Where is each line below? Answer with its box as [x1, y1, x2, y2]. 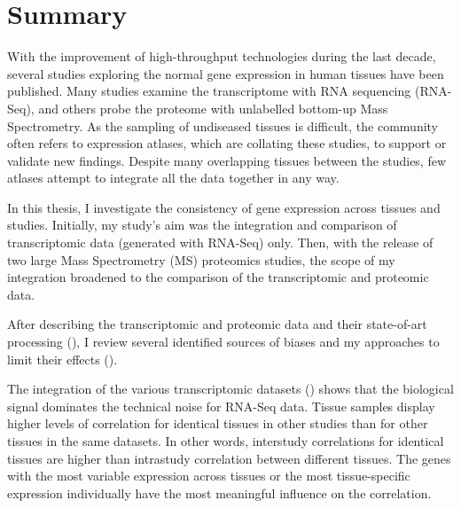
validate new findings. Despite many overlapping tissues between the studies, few [7, 151, 447, 169]
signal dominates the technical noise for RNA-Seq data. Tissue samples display [7, 396, 435, 415]
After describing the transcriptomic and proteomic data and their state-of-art [7, 315, 427, 333]
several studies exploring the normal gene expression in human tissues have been [7, 64, 444, 82]
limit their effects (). [7, 349, 118, 368]
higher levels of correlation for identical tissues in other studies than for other [7, 414, 428, 433]
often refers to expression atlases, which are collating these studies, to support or [7, 134, 447, 152]
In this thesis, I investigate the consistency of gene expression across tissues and [7, 198, 441, 216]
